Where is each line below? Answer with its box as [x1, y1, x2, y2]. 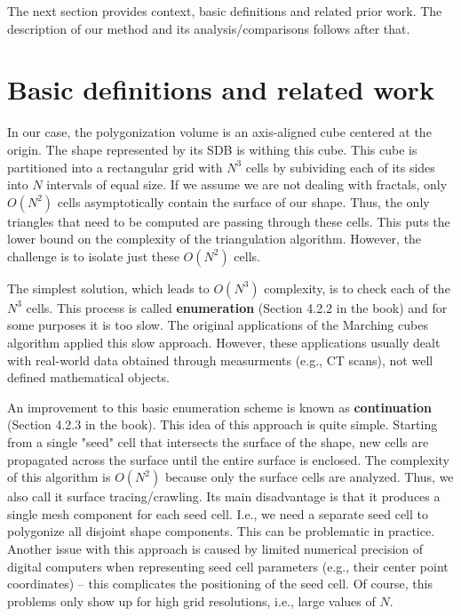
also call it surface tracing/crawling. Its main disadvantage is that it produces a [7, 487, 441, 506]
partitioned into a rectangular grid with [7, 157, 223, 176]
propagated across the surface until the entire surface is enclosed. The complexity [7, 450, 450, 468]
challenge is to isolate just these [7, 246, 179, 265]
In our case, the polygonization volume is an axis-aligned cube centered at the [7, 123, 432, 141]
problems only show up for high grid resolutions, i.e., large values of [7, 591, 376, 610]
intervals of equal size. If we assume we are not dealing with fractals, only [46, 175, 448, 194]
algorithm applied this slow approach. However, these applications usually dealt [7, 333, 441, 352]
